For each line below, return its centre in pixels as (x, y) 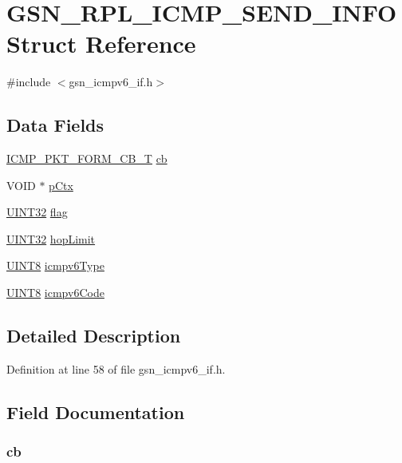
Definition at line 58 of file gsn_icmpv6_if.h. (116, 368)
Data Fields (55, 125)
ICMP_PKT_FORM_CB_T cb (87, 158)
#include (29, 82)
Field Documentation (96, 412)
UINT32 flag (37, 212)
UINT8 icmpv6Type (55, 265)
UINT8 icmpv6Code (55, 293)
